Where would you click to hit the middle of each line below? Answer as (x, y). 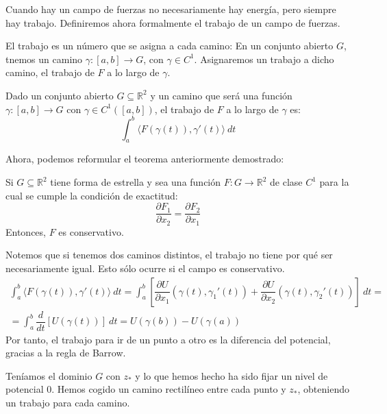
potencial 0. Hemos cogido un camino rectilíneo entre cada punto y (146, 389)
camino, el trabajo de (50, 72)
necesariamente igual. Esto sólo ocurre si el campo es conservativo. (145, 268)
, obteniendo (323, 389)
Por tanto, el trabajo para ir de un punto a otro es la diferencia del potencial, (168, 339)
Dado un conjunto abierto (60, 95)
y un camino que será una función (221, 95)
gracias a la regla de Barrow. (66, 353)
